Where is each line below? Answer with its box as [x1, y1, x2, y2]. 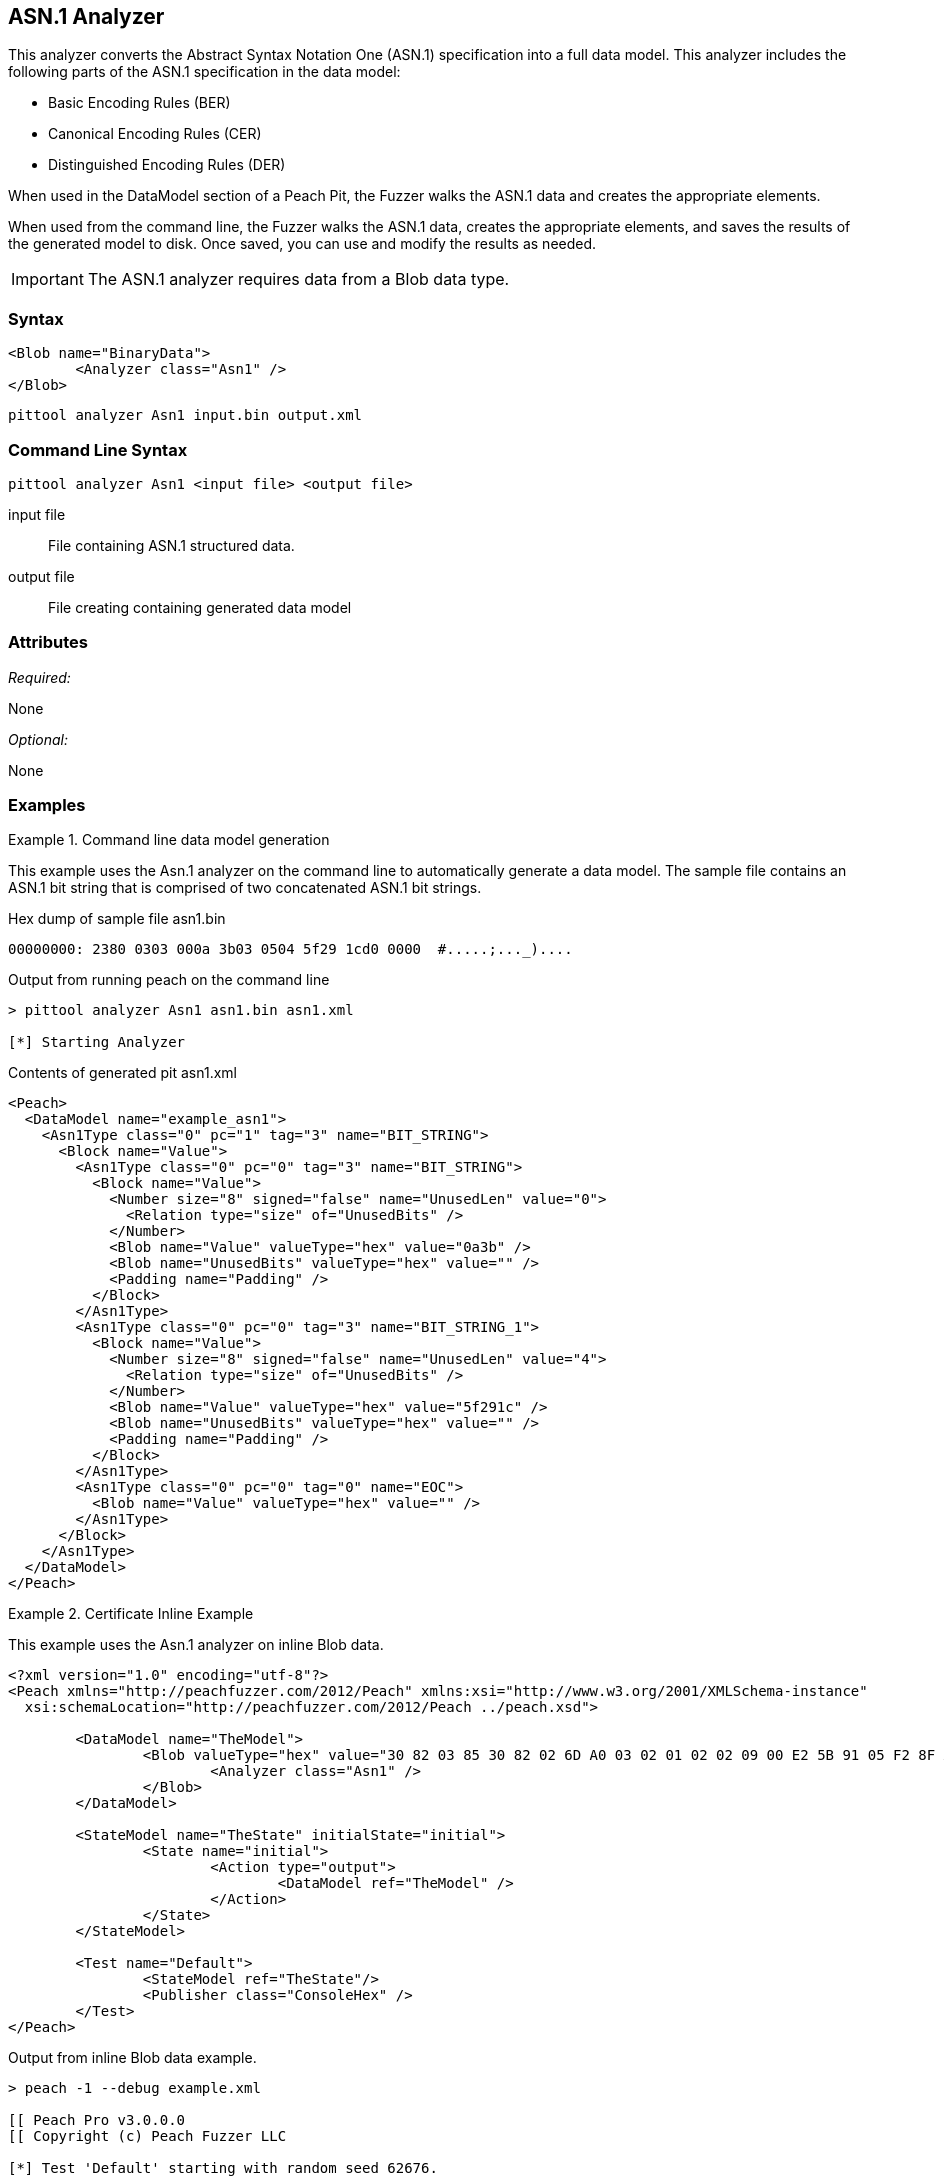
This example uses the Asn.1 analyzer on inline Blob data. [8, 1636, 384, 1654]
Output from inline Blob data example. [8, 2049, 257, 2067]
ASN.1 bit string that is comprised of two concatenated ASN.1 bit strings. [8, 879, 482, 897]
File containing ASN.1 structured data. [48, 536, 295, 554]
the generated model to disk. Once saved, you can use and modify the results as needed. [8, 235, 597, 253]
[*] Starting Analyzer [8, 1034, 186, 1051]
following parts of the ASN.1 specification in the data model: [8, 63, 401, 81]
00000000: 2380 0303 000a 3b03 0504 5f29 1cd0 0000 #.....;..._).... [8, 941, 573, 958]
